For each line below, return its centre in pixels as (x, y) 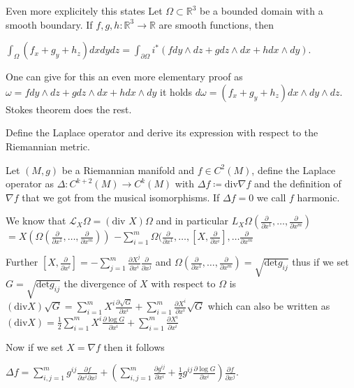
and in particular (192, 221)
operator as (30, 184)
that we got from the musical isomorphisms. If (121, 197)
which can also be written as (269, 306)
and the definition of (298, 184)
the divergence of (100, 283)
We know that (36, 221)
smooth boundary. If (49, 24)
